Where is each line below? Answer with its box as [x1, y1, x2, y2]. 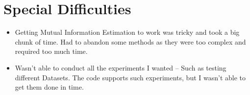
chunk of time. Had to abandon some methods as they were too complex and [15, 36, 246, 47]
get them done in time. [15, 82, 84, 92]
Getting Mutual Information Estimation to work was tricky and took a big [15, 27, 240, 37]
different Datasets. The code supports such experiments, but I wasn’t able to [15, 72, 246, 82]
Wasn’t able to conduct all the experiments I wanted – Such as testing [15, 62, 226, 72]
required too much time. [15, 46, 88, 56]
